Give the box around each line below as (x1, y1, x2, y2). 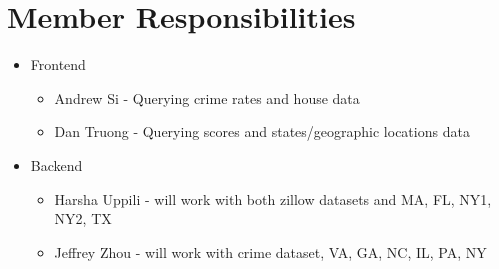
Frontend (30, 54, 86, 75)
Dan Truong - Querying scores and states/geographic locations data (54, 121, 470, 142)
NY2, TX (54, 208, 112, 229)
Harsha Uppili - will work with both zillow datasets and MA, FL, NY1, (54, 188, 492, 209)
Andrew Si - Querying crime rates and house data (54, 87, 360, 108)
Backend (30, 154, 83, 175)
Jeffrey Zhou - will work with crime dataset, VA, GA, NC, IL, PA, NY (54, 241, 487, 262)
